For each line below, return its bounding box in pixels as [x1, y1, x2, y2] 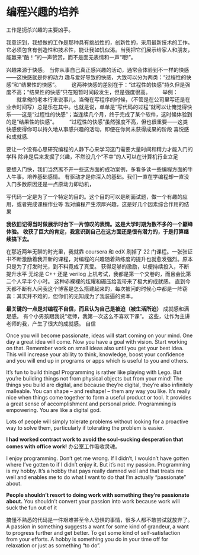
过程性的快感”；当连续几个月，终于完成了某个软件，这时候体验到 [34, 110, 192, 118]
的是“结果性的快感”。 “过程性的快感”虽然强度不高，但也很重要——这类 [6, 118, 188, 125]
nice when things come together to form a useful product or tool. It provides [6, 394, 192, 401]
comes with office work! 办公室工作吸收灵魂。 [6, 443, 120, 450]
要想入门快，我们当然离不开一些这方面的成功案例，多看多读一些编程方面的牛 [6, 166, 193, 173]
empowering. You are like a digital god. [6, 406, 101, 413]
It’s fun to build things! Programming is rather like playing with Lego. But [6, 369, 182, 376]
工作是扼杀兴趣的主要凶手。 [6, 26, 74, 33]
